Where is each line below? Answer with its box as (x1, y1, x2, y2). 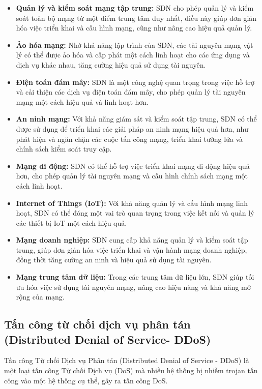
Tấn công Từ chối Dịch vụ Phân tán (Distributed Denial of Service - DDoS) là (4, 355, 249, 366)
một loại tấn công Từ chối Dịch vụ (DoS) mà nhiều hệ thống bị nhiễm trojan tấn (4, 365, 258, 376)
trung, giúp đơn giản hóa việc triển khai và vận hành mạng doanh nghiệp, (16, 244, 247, 255)
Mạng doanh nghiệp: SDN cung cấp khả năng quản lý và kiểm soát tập (16, 234, 248, 245)
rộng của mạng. (16, 291, 65, 302)
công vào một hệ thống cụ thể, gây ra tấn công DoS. (4, 375, 168, 385)
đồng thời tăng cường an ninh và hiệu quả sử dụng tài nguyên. (16, 254, 212, 265)
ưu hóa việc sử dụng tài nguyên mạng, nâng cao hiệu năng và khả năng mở (16, 281, 251, 292)
